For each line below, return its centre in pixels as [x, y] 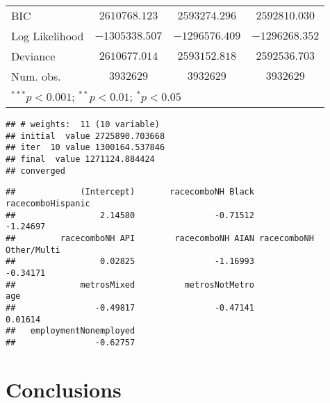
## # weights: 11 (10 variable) [83, 124]
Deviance [33, 56]
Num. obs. [36, 76]
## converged [35, 171]
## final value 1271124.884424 [80, 159]
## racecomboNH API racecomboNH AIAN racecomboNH [160, 238]
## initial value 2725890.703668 [85, 136]
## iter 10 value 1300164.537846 [85, 148]
